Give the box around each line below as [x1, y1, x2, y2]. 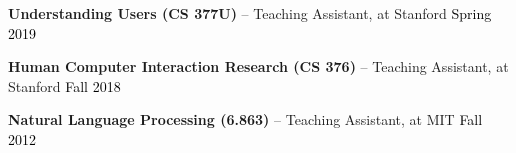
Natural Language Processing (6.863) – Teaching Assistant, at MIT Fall [8, 109, 483, 130]
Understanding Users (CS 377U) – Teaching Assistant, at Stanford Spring [8, 3, 492, 23]
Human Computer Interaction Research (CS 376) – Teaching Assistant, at [8, 56, 509, 77]
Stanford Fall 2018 [8, 75, 121, 96]
